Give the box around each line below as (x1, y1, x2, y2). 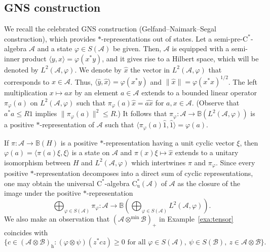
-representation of (40, 119, 94, 130)
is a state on (71, 147, 110, 158)
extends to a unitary (175, 147, 239, 158)
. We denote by (74, 64, 122, 75)
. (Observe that (191, 97, 240, 107)
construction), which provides (4, 33, 96, 44)
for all (127, 239, 146, 246)
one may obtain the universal (4, 177, 95, 188)
